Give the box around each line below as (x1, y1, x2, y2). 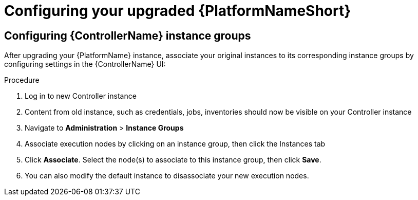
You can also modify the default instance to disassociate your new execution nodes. (25, 171, 309, 180)
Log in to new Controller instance (25, 92, 137, 101)
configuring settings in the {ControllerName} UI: (4, 60, 166, 69)
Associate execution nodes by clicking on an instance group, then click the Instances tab (25, 139, 326, 149)
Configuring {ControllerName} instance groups (4, 29, 251, 42)
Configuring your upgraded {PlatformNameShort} (4, 2, 351, 20)
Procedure (4, 76, 40, 85)
